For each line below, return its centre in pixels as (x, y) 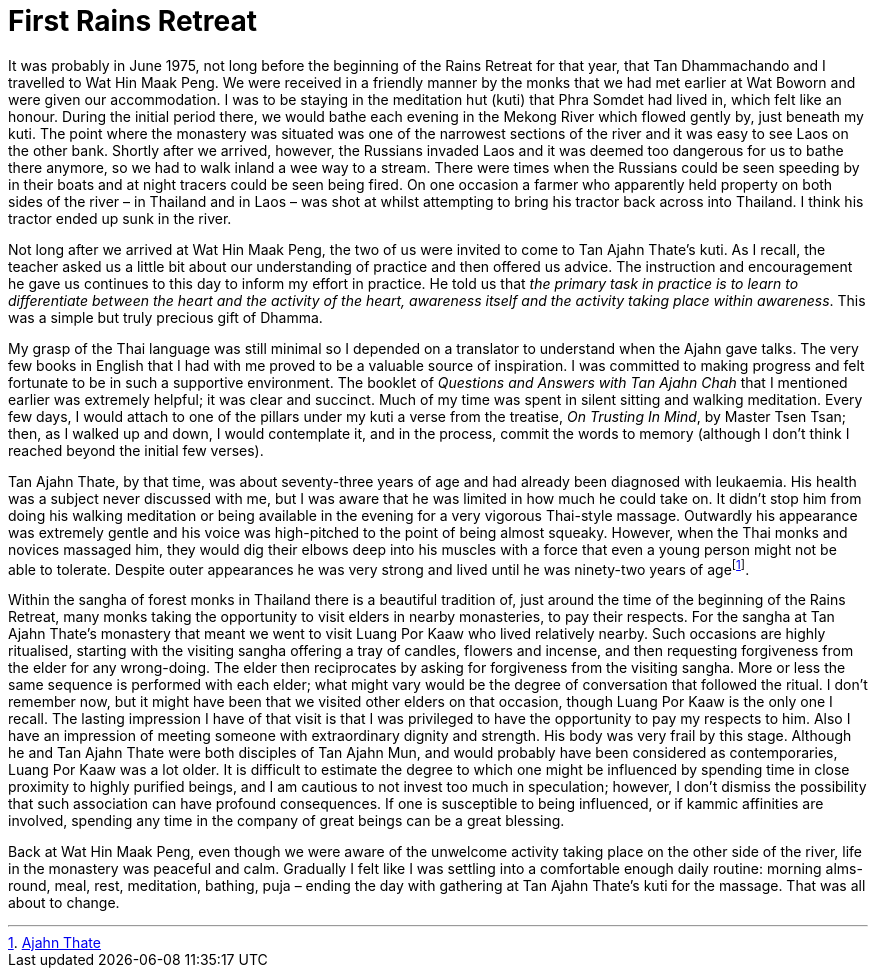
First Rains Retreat (132, 21)
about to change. (64, 903)
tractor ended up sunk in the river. (120, 218)
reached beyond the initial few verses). (136, 450)
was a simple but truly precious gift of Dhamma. (165, 317)
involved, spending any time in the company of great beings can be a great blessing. (286, 821)
